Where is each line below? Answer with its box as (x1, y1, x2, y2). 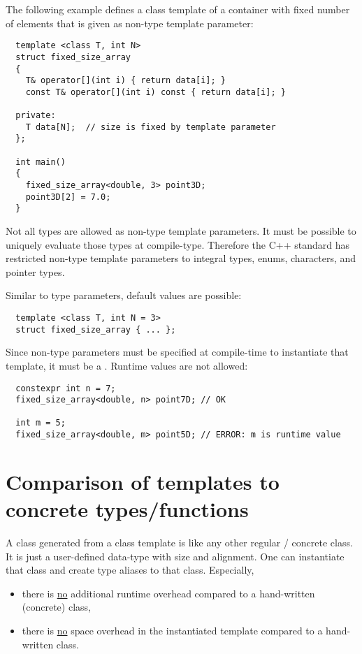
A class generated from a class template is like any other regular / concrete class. (6, 535, 353, 550)
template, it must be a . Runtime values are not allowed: (6, 358, 248, 372)
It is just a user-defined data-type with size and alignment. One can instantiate (6, 548, 345, 563)
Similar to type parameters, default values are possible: (6, 288, 242, 303)
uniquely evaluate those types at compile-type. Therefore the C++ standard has (6, 237, 349, 252)
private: (15, 110, 56, 121)
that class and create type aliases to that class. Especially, (6, 562, 254, 577)
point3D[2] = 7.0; (25, 191, 111, 202)
